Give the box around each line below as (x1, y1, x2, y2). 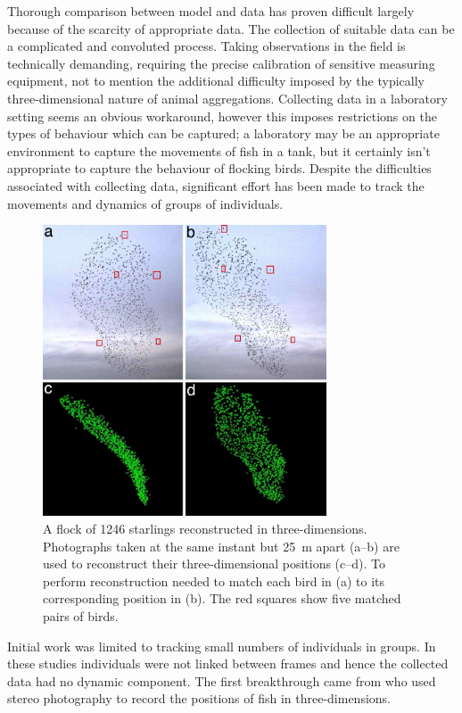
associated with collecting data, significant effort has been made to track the (7, 176, 425, 195)
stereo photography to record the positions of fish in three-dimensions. (7, 689, 392, 708)
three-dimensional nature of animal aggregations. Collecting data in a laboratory (7, 88, 448, 107)
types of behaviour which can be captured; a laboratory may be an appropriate (7, 124, 440, 143)
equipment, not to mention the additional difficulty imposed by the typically (7, 71, 425, 90)
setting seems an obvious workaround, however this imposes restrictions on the (7, 106, 437, 125)
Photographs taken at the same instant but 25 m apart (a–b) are (43, 536, 400, 555)
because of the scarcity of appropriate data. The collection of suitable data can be (7, 19, 455, 37)
